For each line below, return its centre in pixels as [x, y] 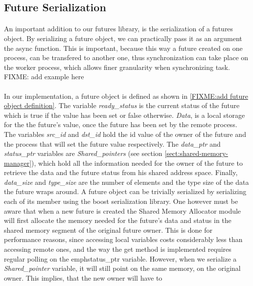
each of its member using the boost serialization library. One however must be [121, 201]
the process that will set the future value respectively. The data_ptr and [112, 143]
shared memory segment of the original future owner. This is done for [108, 230]
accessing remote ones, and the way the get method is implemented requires [118, 249]
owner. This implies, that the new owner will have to [83, 277]
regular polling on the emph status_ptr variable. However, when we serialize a [120, 258]
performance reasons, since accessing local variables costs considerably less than [123, 239]
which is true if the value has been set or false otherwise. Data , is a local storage [125, 115]
